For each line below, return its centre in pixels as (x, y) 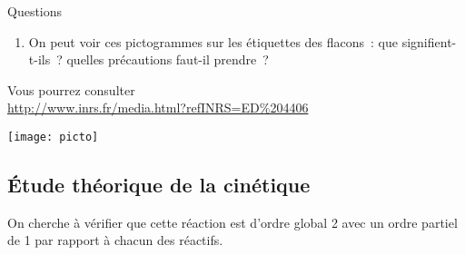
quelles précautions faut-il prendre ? (168, 59)
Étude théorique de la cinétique (159, 185)
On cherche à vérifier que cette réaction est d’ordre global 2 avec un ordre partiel (232, 222)
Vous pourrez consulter (71, 89)
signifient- (429, 41)
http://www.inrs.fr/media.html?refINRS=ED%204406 (158, 108)
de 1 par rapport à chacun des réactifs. (115, 240)
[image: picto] (53, 137)
